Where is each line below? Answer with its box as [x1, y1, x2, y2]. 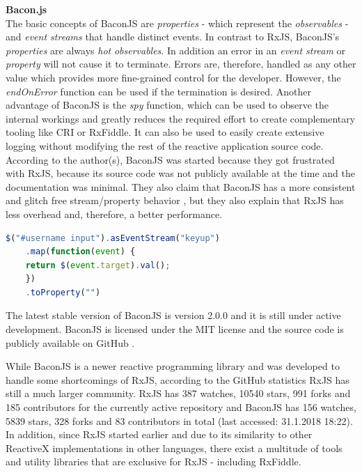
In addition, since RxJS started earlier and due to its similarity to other [6, 427, 313, 442]
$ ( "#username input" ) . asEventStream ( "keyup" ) [6, 233, 220, 243]
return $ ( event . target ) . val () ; [25, 260, 171, 270]
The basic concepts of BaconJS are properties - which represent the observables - [6, 15, 349, 30]
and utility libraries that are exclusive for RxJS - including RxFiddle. [6, 454, 301, 469]
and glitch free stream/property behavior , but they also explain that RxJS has [6, 193, 344, 208]
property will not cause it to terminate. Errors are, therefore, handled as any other [6, 56, 356, 71]
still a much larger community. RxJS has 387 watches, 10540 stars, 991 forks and [6, 386, 351, 401]
